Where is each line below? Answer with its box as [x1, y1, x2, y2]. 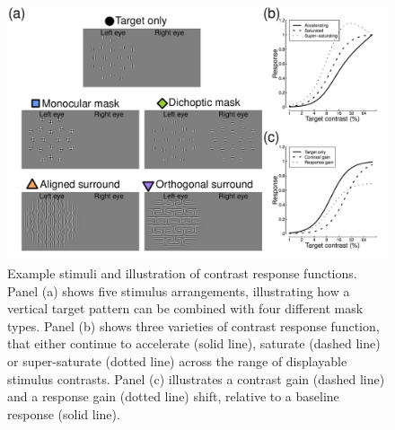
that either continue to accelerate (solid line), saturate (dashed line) [7, 334, 381, 353]
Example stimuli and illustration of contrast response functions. [7, 263, 357, 282]
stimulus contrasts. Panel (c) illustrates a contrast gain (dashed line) [7, 369, 385, 388]
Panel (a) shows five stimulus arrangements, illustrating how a [7, 281, 350, 300]
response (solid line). [7, 404, 120, 423]
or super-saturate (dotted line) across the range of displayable [7, 351, 347, 370]
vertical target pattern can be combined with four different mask [7, 299, 364, 318]
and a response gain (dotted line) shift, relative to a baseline [7, 387, 339, 406]
